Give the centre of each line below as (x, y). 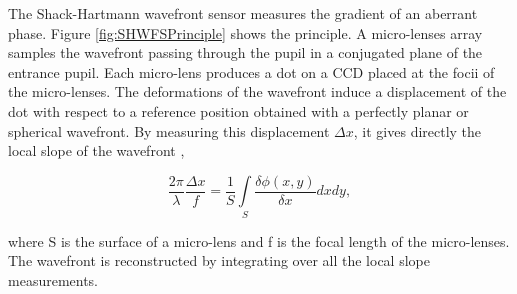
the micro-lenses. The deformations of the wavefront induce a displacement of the (257, 91)
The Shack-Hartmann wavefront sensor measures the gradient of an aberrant (243, 13)
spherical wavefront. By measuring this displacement (169, 130)
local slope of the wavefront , (96, 150)
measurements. (53, 279)
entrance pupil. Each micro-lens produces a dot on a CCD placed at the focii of (251, 71)
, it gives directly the (417, 130)
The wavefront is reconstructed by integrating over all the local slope (219, 260)
